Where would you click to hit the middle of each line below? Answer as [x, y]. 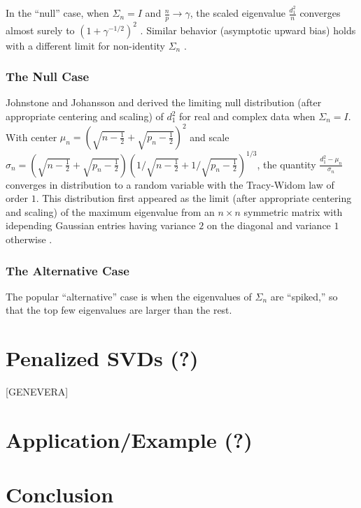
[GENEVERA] [37, 392]
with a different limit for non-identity [85, 45]
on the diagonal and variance [269, 225]
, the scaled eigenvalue [238, 13]
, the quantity [286, 164]
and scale [210, 137]
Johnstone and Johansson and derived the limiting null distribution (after [164, 102]
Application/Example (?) [129, 439]
